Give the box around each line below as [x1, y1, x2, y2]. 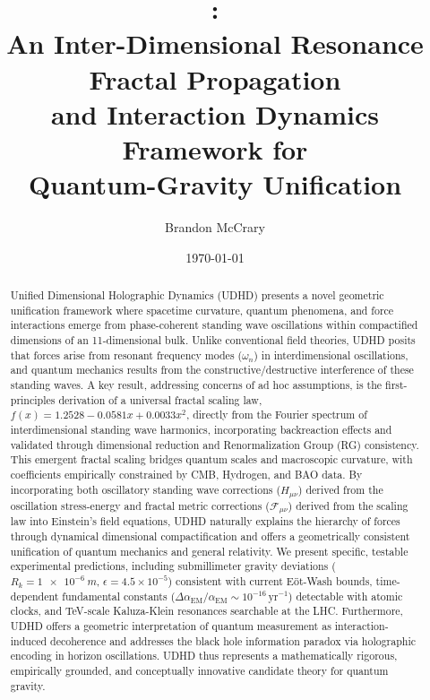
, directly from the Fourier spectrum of [185, 407, 367, 422]
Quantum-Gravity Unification [28, 166, 402, 203]
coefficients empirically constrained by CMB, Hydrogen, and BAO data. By [10, 466, 363, 481]
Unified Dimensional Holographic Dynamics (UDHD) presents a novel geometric [10, 288, 384, 303]
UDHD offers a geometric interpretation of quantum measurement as [10, 618, 331, 634]
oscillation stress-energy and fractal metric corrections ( [10, 497, 270, 513]
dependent [10, 588, 59, 603]
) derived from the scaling [288, 497, 408, 513]
